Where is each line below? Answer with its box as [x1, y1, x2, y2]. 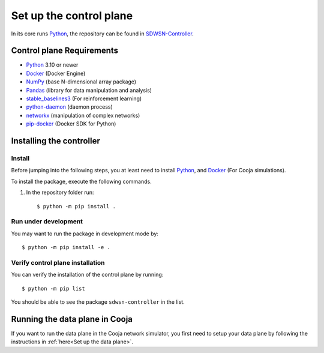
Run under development [11, 217, 83, 226]
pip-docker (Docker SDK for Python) [26, 120, 116, 127]
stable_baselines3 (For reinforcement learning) [26, 95, 142, 102]
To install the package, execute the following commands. [11, 178, 152, 185]
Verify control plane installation [11, 258, 105, 267]
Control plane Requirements [11, 46, 119, 56]
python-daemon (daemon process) [26, 103, 113, 110]
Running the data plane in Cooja [11, 314, 133, 324]
